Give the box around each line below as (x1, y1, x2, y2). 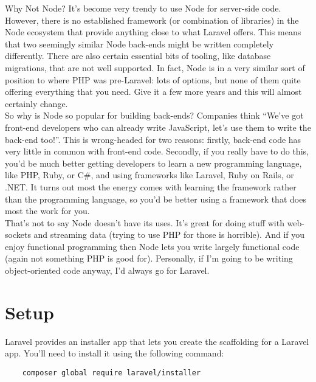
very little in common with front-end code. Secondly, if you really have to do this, (5, 145, 309, 158)
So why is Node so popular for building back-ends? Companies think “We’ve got (5, 109, 304, 122)
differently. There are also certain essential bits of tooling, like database (5, 49, 271, 62)
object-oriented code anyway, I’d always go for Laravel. (5, 264, 210, 277)
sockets (5, 228, 31, 241)
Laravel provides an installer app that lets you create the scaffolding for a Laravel (5, 335, 309, 347)
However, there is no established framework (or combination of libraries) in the (5, 13, 299, 26)
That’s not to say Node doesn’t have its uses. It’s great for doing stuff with (5, 216, 284, 229)
